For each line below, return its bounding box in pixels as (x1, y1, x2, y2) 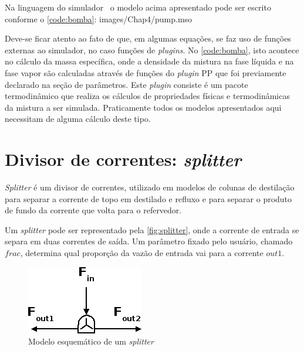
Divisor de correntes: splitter (5, 147, 242, 172)
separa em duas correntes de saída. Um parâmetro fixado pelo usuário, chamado (5, 235, 293, 247)
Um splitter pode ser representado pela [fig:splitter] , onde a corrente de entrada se (5, 223, 299, 236)
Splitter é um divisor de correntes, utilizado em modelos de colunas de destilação (5, 181, 295, 193)
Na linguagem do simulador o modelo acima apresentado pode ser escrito (5, 1, 271, 13)
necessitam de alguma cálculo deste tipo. (5, 113, 151, 125)
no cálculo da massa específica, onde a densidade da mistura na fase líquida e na (5, 55, 294, 67)
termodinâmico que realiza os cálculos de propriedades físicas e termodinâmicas (5, 90, 290, 102)
